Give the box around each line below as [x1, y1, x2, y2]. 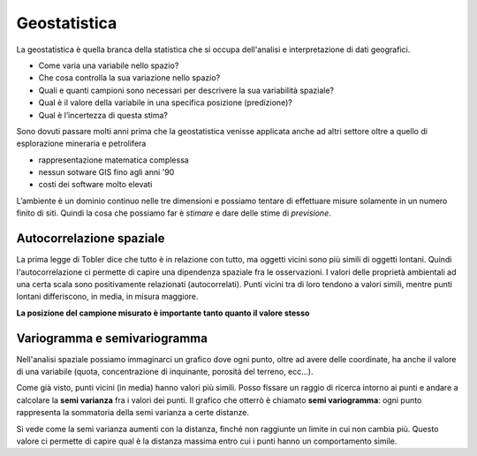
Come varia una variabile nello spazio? [38, 60, 179, 71]
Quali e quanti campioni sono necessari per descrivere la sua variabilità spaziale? [38, 85, 335, 95]
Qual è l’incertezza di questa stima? [38, 110, 168, 120]
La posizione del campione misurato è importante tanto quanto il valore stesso [16, 308, 310, 318]
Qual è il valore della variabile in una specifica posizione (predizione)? [38, 97, 293, 108]
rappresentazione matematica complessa [38, 155, 189, 165]
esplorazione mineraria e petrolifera [16, 138, 147, 149]
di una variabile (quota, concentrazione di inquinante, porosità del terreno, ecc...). [16, 367, 314, 376]
